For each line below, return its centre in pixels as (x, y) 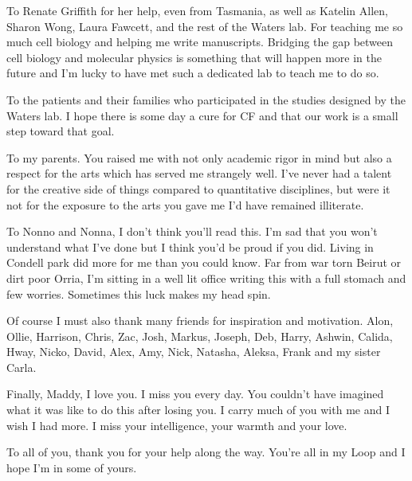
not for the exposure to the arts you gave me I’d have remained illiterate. (185, 204)
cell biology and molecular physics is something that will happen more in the (194, 57)
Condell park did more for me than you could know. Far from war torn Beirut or (204, 262)
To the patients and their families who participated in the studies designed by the (206, 99)
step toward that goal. (61, 131)
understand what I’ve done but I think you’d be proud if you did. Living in (190, 246)
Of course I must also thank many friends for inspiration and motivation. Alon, (200, 321)
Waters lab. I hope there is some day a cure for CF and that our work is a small (202, 115)
